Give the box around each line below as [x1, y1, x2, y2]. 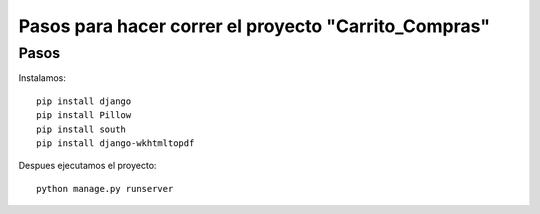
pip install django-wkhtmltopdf [36, 137, 195, 149]
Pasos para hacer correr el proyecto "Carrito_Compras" [18, 15, 490, 37]
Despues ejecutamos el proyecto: [18, 160, 157, 172]
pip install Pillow [36, 110, 132, 121]
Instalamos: [18, 72, 67, 84]
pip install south [36, 123, 127, 135]
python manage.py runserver [36, 183, 174, 194]
